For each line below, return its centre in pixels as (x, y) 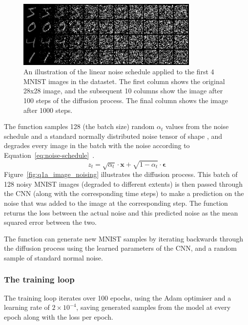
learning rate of (27, 307)
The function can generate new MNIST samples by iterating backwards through (124, 238)
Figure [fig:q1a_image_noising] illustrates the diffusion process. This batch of (121, 174)
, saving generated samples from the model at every (154, 307)
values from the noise (197, 126)
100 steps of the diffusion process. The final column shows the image (126, 100)
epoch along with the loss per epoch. (59, 316)
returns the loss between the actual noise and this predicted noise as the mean (121, 212)
